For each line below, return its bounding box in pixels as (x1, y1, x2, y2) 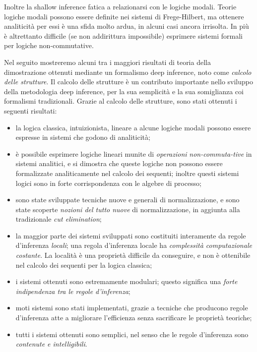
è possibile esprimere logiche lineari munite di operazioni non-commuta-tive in (15, 148, 252, 159)
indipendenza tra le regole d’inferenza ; (15, 286, 130, 296)
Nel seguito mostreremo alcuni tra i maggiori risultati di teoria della (4, 57, 211, 67)
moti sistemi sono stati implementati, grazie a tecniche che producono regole (15, 302, 248, 313)
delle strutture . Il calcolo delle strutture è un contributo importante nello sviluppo (4, 76, 254, 87)
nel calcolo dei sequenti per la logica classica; (15, 259, 152, 270)
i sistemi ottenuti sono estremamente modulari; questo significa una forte (15, 276, 238, 287)
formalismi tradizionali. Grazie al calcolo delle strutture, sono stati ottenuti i (4, 96, 237, 106)
